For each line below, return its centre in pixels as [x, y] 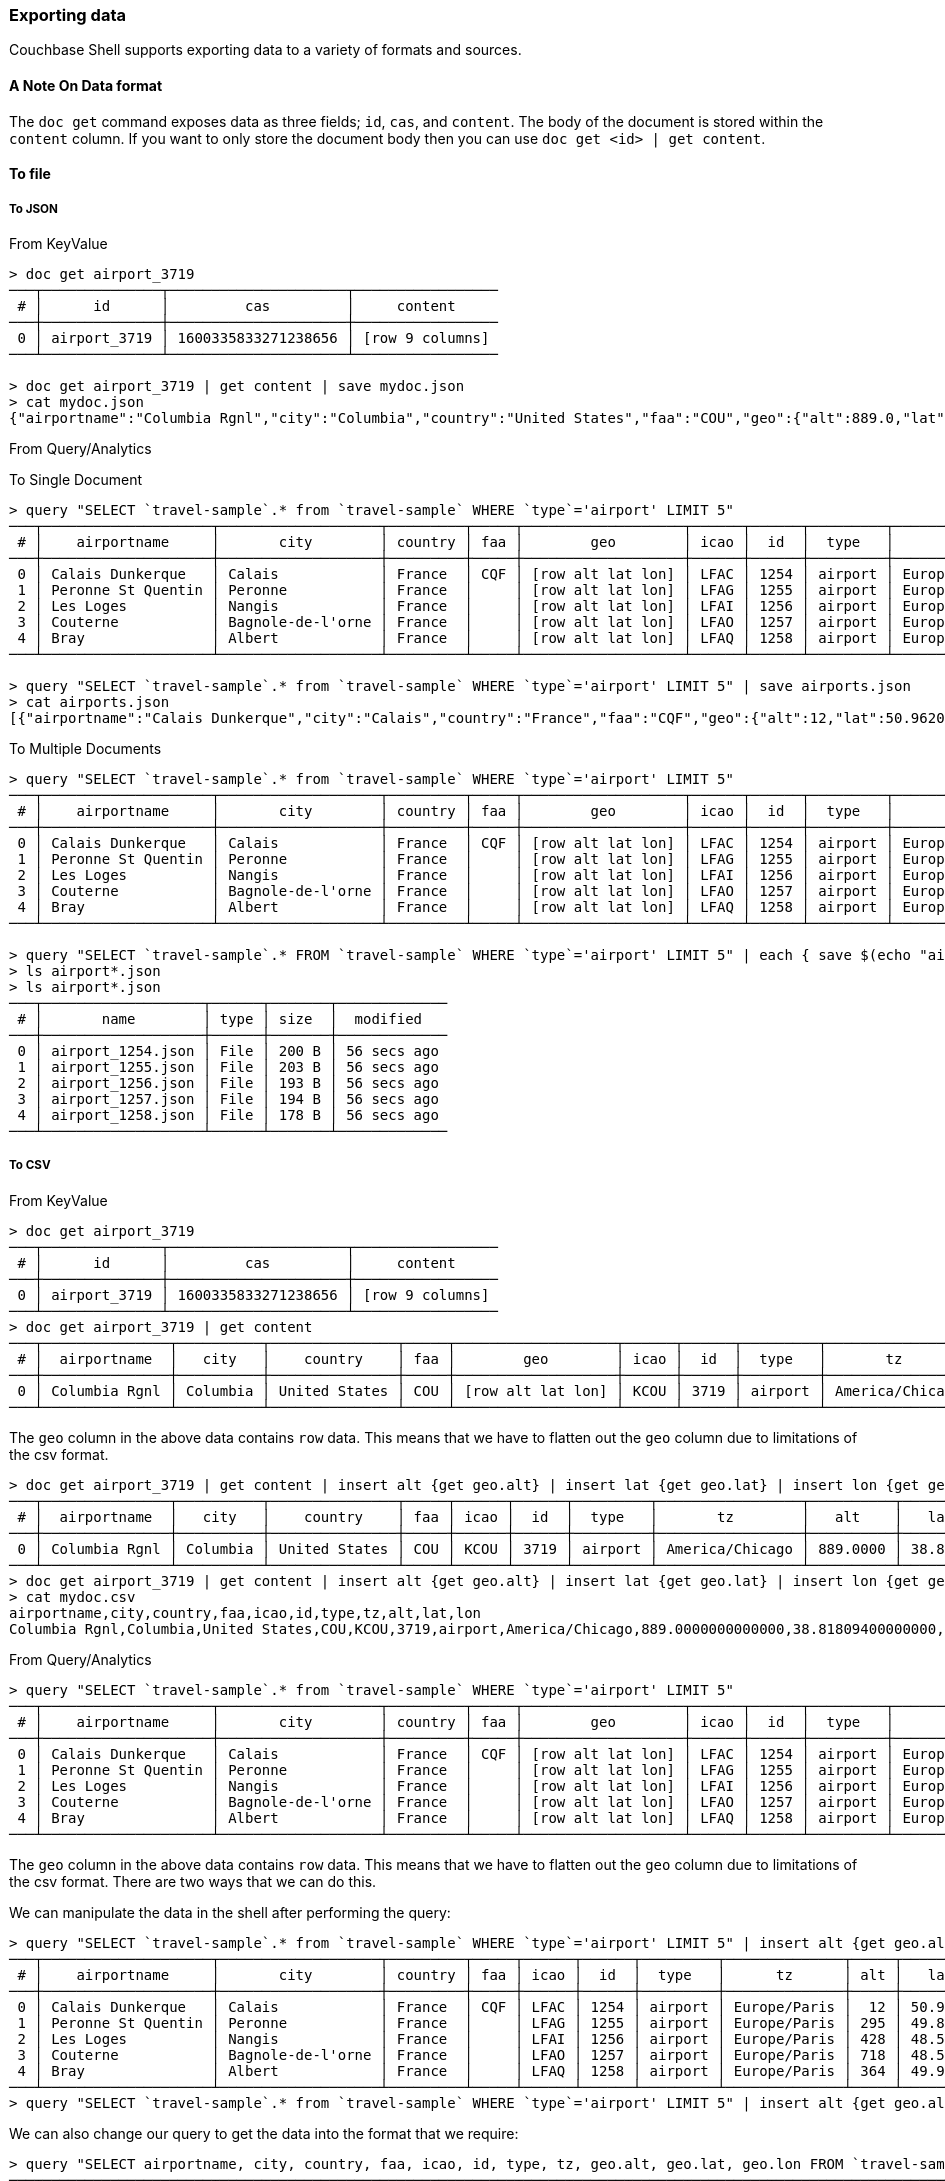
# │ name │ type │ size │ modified [220, 1018]
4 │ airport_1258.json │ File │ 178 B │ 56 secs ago [228, 1114]
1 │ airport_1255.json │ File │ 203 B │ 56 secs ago [228, 1066]
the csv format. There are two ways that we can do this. [193, 1881]
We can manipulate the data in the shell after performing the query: [230, 1912]
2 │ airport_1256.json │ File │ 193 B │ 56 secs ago [228, 1082]
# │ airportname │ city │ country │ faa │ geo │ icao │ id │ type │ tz [460, 1358]
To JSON [33, 208]
